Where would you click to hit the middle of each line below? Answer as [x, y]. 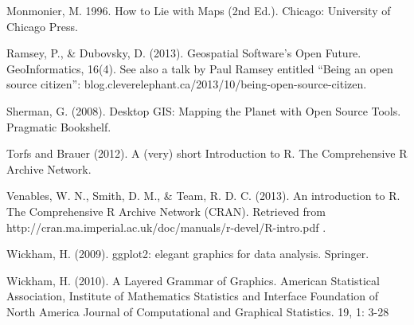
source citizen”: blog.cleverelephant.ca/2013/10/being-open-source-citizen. [187, 84]
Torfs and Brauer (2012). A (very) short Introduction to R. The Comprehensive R [207, 153]
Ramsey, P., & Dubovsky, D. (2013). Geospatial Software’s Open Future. [184, 53]
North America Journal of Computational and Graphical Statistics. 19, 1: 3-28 [198, 311]
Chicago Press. [42, 26]
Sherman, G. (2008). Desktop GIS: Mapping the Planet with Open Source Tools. [204, 110]
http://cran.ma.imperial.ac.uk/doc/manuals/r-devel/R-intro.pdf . [166, 227]
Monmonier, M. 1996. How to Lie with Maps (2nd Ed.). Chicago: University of [199, 10]
